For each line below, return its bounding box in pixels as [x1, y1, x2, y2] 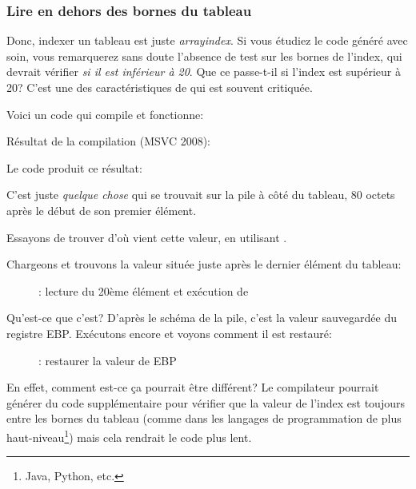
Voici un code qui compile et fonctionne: [6, 105, 204, 122]
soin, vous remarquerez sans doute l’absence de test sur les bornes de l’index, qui [6, 47, 402, 64]
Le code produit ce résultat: [6, 159, 142, 176]
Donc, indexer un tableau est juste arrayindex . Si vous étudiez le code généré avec [6, 32, 408, 49]
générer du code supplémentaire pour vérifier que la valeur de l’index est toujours [6, 394, 405, 411]
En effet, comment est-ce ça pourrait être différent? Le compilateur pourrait [6, 379, 379, 396]
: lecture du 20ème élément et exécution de [38, 282, 249, 299]
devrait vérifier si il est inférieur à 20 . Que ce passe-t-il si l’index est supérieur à [6, 63, 401, 80]
